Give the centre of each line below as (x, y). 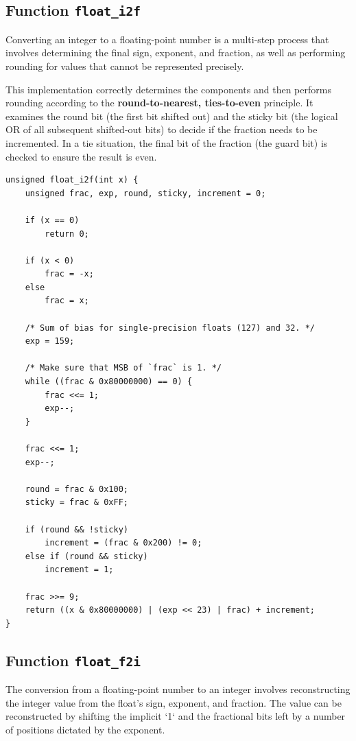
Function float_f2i (73, 660)
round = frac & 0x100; (76, 489)
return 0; (67, 234)
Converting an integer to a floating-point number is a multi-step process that (167, 39)
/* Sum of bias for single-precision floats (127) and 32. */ (170, 328)
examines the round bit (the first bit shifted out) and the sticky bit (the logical (172, 116)
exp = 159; (50, 341)
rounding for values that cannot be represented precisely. (125, 66)
